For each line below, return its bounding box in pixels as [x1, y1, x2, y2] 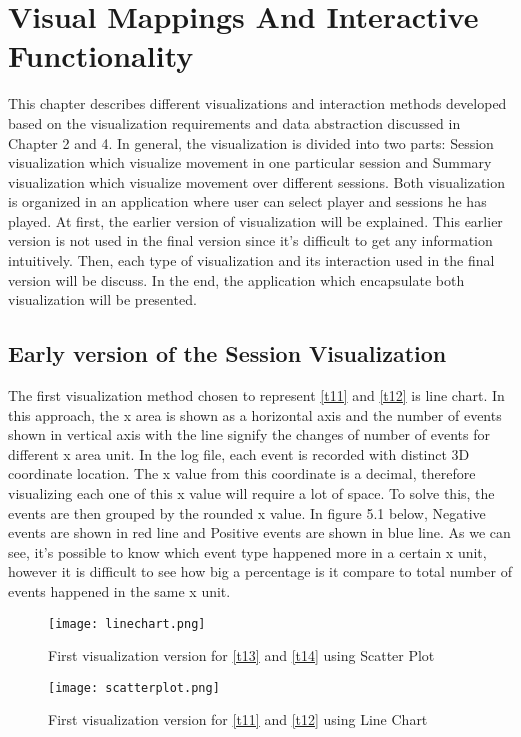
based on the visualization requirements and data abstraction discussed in [8, 112, 461, 133]
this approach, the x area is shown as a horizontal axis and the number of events [8, 404, 502, 425]
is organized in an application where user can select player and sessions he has [8, 191, 487, 212]
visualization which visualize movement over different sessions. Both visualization [8, 171, 505, 192]
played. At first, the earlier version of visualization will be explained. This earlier [8, 210, 503, 231]
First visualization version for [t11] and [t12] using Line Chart [48, 709, 428, 730]
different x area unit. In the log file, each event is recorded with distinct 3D [8, 443, 470, 464]
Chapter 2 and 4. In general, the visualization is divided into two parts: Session [8, 132, 494, 153]
